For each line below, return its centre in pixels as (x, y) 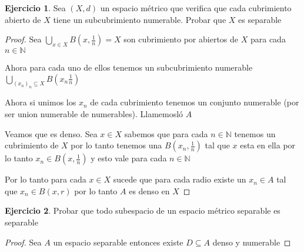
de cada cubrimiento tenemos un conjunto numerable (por (195, 102)
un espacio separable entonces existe (118, 242)
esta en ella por (268, 145)
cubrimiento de (32, 145)
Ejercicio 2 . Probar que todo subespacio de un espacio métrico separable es (143, 210)
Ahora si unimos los (41, 102)
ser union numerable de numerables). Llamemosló (94, 113)
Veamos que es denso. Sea (51, 133)
